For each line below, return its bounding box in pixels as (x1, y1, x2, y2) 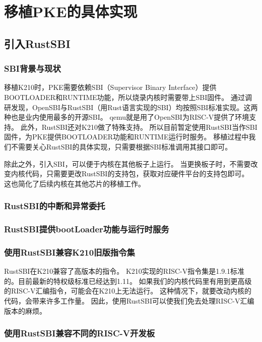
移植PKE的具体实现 (4, 1, 138, 22)
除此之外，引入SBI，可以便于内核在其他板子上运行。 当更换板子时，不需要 (4, 158, 251, 169)
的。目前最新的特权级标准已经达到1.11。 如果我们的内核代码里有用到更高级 (4, 275, 252, 286)
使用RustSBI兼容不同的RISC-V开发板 (4, 327, 155, 339)
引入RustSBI (4, 35, 71, 51)
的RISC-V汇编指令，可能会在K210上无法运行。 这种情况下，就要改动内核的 (4, 285, 251, 296)
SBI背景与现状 (4, 62, 61, 75)
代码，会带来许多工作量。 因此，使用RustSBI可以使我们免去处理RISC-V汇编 (4, 296, 254, 306)
